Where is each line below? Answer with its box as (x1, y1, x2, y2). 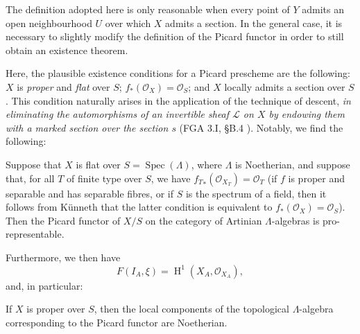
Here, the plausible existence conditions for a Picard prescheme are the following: (6, 66, 350, 80)
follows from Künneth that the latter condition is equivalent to (6, 200, 273, 214)
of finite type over (66, 170, 142, 185)
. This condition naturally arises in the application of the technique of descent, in (6, 93, 351, 107)
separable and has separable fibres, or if (6, 186, 173, 200)
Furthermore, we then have (6, 249, 121, 264)
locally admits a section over (224, 79, 345, 94)
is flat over (76, 157, 121, 171)
